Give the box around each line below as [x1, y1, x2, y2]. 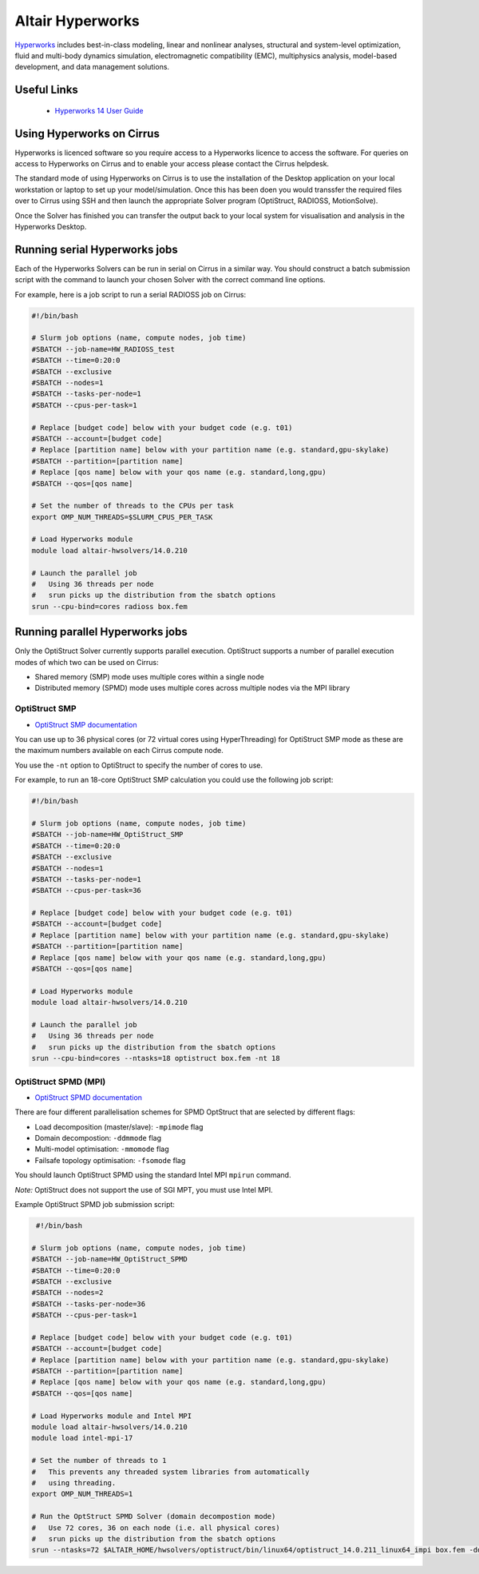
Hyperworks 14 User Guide [54, 106, 144, 115]
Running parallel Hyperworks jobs [14, 625, 188, 639]
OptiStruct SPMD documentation [34, 1092, 143, 1102]
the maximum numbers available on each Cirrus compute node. [14, 746, 224, 755]
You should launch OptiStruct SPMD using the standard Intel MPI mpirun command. [14, 1170, 291, 1180]
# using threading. [31, 1478, 117, 1487]
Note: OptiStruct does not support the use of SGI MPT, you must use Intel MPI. [14, 1185, 273, 1194]
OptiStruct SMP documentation [34, 719, 137, 729]
